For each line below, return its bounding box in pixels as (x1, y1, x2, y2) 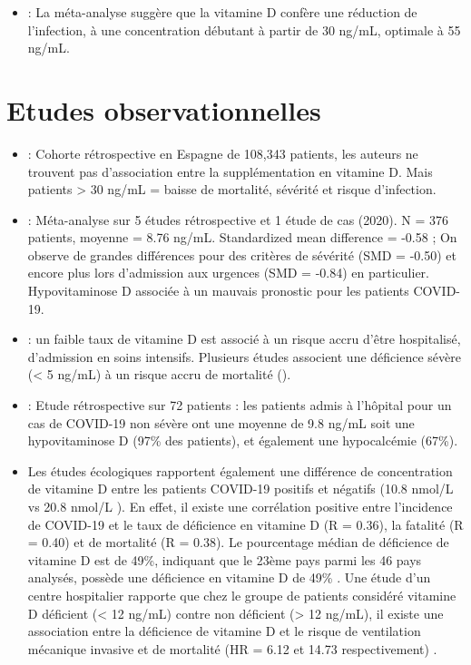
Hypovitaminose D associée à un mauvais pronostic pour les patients (27, 281, 409, 300)
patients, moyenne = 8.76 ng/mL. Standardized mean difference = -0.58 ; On (27, 228, 457, 247)
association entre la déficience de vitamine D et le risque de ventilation (27, 621, 421, 641)
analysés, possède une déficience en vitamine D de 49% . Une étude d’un (27, 568, 431, 587)
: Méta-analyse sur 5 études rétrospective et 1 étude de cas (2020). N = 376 (27, 210, 448, 229)
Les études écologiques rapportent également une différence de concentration (27, 461, 453, 480)
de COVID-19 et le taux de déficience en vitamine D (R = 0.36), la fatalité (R (27, 514, 464, 533)
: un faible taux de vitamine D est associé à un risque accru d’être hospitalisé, (27, 329, 461, 348)
